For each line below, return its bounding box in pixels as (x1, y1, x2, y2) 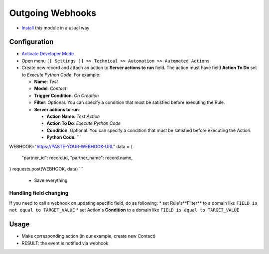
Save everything (34, 177, 68, 183)
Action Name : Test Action (46, 113, 100, 119)
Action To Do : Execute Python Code (46, 120, 121, 126)
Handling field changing (9, 189, 69, 196)
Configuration (9, 38, 54, 46)
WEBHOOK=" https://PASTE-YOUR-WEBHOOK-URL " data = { (9, 143, 133, 149)
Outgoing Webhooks (9, 7, 97, 18)
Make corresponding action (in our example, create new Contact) (21, 233, 156, 239)
